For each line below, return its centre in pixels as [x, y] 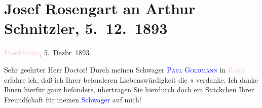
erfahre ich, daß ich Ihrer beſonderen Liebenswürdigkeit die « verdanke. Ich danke [131, 79]
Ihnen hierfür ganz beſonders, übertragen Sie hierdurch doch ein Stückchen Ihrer [129, 89]
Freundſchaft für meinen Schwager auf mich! [73, 99]
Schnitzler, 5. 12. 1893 [86, 28]
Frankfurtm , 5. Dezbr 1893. [48, 52]
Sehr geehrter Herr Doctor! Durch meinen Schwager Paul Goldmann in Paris [125, 69]
